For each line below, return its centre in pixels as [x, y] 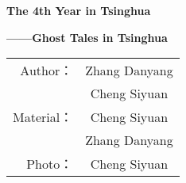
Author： [46, 71]
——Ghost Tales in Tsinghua [87, 37]
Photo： [50, 164]
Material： [43, 117]
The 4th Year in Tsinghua [79, 10]
